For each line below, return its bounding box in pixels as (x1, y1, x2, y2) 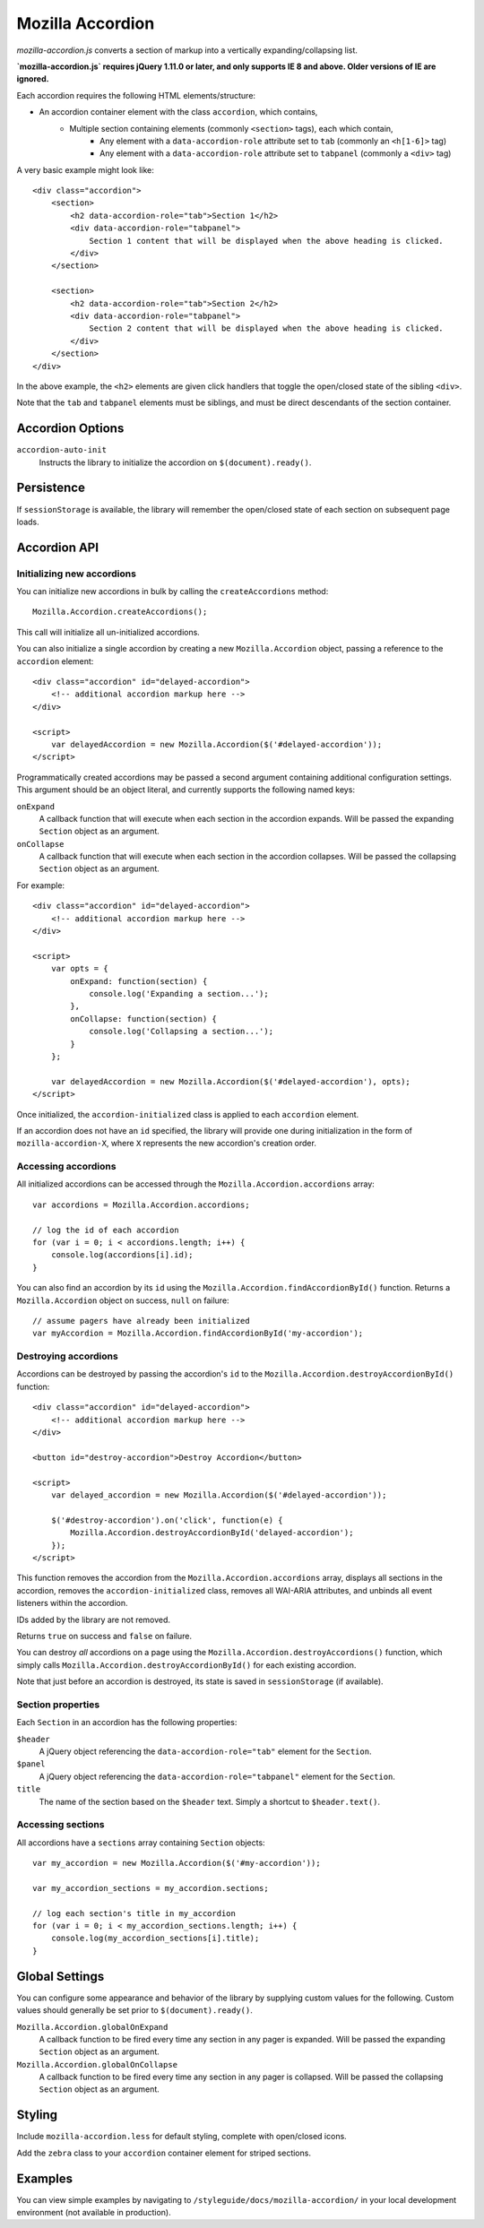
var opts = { (50, 963, 108, 974)
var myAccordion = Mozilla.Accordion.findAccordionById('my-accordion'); (32, 1328, 364, 1339)
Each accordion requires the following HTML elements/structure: (16, 90, 255, 100)
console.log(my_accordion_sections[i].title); (50, 1933, 260, 1944)
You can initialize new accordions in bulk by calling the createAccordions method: (16, 586, 329, 597)
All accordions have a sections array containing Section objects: (16, 1837, 265, 1848)
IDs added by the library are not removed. (16, 1614, 170, 1625)
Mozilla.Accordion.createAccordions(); (32, 607, 208, 617)
